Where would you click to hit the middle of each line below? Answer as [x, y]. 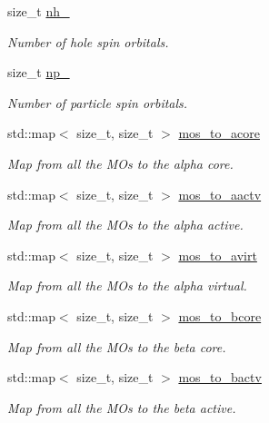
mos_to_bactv [220, 377]
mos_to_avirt [218, 255]
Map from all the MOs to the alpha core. [120, 163]
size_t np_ [39, 72]
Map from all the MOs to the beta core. [117, 346]
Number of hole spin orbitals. [88, 41]
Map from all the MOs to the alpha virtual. [127, 285]
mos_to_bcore [220, 315]
